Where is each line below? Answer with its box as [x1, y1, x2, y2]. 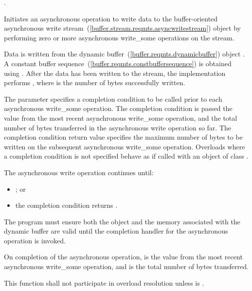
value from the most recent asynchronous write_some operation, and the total [4, 112, 237, 123]
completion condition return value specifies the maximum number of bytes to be [4, 132, 243, 142]
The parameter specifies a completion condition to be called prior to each [4, 93, 222, 104]
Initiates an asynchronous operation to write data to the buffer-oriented [4, 13, 218, 23]
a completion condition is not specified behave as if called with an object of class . [4, 151, 249, 161]
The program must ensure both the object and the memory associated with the [4, 216, 240, 226]
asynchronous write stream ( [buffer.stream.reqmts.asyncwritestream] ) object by [4, 23, 241, 33]
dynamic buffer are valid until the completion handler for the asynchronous [4, 226, 228, 236]
